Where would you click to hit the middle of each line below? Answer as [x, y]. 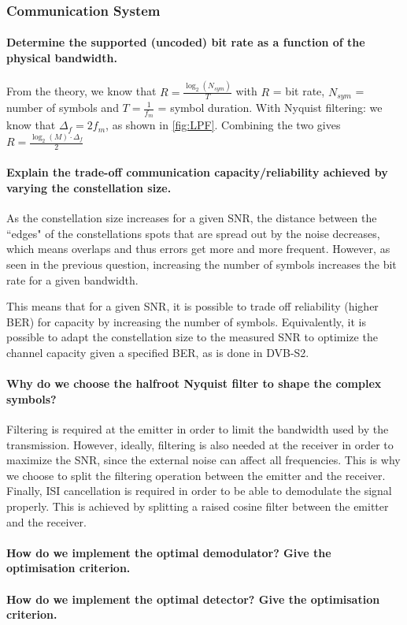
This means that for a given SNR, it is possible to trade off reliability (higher [192, 306]
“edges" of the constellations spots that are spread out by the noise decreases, [193, 233]
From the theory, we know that [81, 91]
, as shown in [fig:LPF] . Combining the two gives [223, 125]
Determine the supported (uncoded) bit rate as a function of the [186, 42]
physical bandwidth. [62, 58]
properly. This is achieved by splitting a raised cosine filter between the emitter [198, 506]
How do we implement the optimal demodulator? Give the [169, 552]
